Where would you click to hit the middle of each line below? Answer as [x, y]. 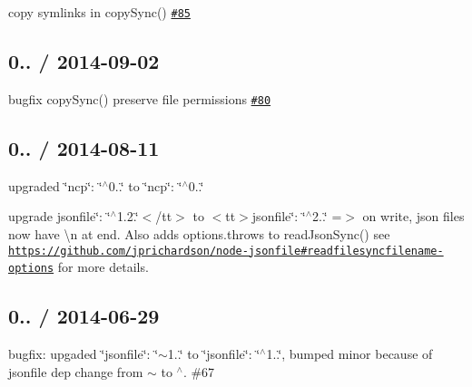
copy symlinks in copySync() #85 [99, 12]
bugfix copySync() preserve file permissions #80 [140, 98]
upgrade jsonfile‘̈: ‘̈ [59, 216]
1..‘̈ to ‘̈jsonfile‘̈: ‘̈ [214, 354]
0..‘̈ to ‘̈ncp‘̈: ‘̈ [145, 185]
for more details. [103, 267]
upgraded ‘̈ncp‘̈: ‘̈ [55, 185]
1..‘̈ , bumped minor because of [349, 354]
